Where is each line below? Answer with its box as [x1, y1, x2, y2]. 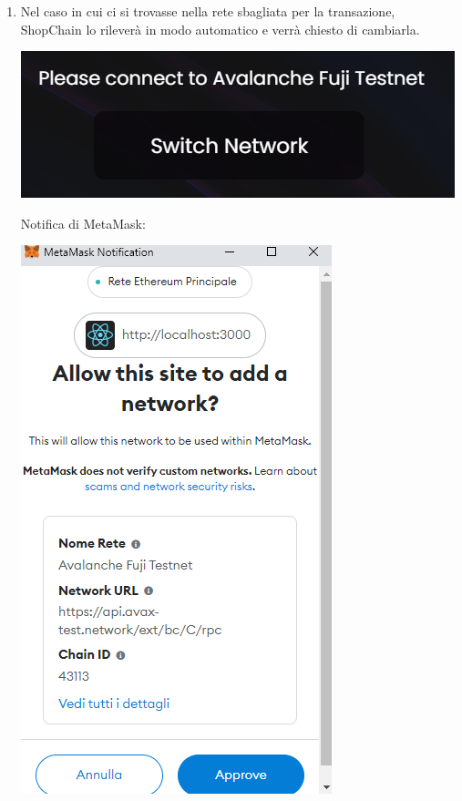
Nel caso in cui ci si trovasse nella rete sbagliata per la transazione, [20, 2, 395, 20]
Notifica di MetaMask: [20, 213, 146, 232]
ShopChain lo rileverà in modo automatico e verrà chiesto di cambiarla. [20, 19, 420, 38]
